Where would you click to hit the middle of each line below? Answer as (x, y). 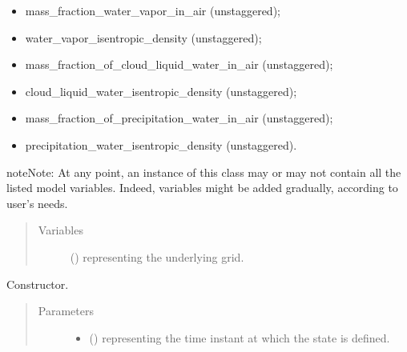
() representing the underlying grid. (157, 256)
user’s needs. (37, 203)
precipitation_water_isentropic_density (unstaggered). (161, 144)
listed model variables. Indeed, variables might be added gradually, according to (202, 188)
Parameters (66, 311)
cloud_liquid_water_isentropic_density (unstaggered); (161, 91)
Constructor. (38, 284)
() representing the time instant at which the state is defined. (240, 337)
